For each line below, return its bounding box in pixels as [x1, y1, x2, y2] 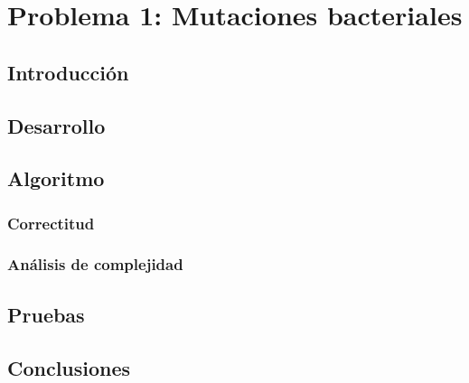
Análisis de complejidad [7, 253, 183, 276]
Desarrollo [7, 111, 106, 139]
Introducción [7, 58, 129, 86]
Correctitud [7, 211, 95, 234]
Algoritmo [7, 164, 105, 192]
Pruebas [7, 300, 85, 328]
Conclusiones [7, 353, 131, 381]
